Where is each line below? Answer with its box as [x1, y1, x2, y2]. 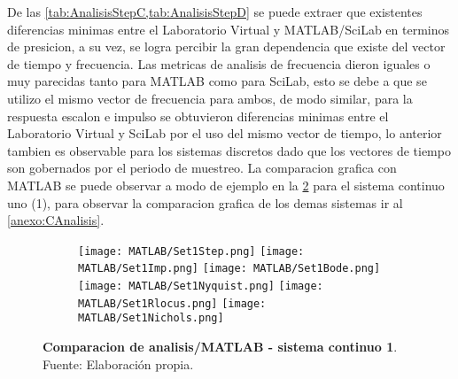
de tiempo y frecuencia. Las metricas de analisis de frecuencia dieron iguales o [7, 54, 431, 73]
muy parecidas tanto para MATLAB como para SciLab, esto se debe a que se [7, 72, 427, 90]
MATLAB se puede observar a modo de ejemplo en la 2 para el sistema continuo [7, 175, 445, 194]
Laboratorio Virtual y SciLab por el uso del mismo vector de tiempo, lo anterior [7, 124, 442, 143]
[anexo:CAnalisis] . [7, 211, 105, 229]
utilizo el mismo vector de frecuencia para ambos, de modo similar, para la [7, 89, 413, 107]
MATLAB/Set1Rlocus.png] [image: [78, 297, 267, 310]
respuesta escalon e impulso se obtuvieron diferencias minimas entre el [7, 106, 389, 125]
